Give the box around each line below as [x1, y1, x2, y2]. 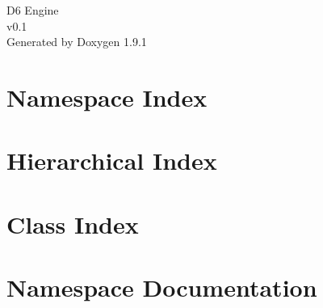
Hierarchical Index [6, 144, 217, 177]
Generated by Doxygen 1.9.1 [6, 33, 147, 50]
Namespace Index [6, 80, 208, 113]
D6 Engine [6, 2, 59, 18]
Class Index [6, 207, 139, 240]
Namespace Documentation [6, 271, 317, 304]
